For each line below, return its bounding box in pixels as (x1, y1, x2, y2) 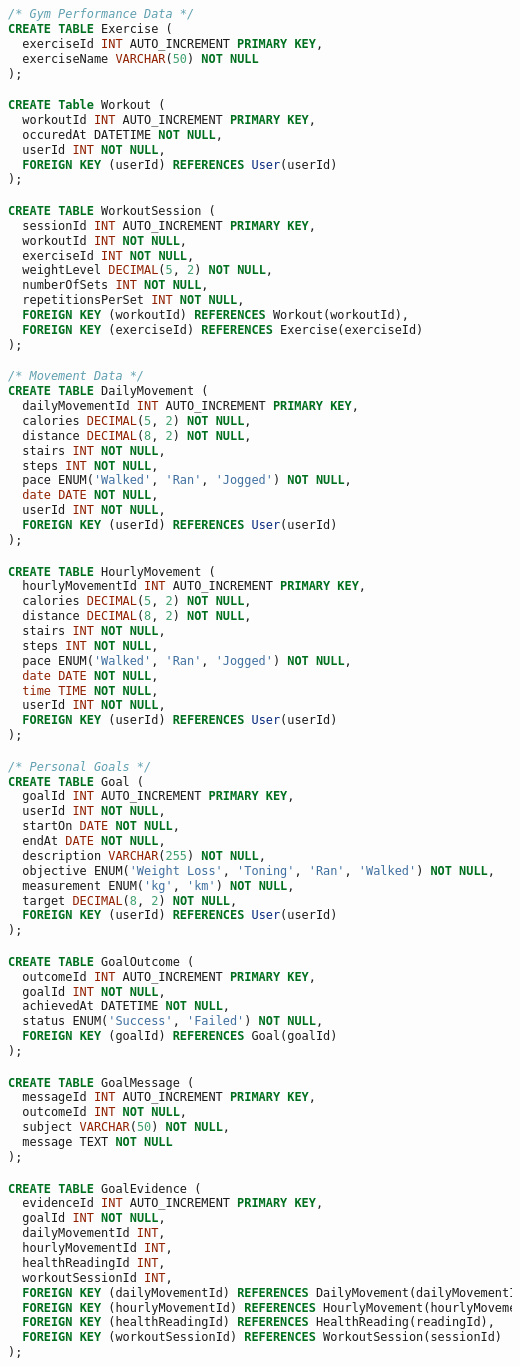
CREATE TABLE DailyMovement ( (8, 384, 209, 399)
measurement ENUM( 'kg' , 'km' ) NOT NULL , (22, 878, 295, 893)
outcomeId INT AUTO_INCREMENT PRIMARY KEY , (22, 969, 316, 984)
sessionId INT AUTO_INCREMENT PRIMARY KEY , (22, 218, 316, 233)
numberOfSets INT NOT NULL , (22, 278, 209, 293)
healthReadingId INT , (22, 1255, 166, 1270)
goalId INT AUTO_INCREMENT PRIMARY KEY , (22, 789, 295, 804)
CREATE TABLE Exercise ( (8, 21, 173, 36)
